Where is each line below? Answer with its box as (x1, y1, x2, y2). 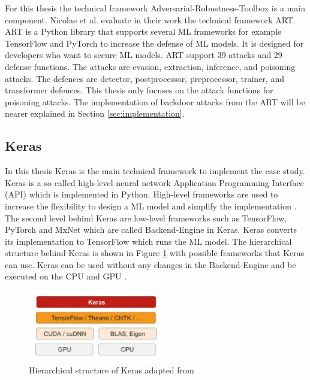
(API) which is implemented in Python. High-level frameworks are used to (5, 188, 278, 200)
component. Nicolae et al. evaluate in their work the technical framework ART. (5, 13, 296, 26)
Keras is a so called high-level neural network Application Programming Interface (5, 176, 304, 189)
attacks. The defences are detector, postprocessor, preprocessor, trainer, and (5, 72, 284, 84)
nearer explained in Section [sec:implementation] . (5, 107, 185, 120)
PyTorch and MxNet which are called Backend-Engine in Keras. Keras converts (5, 223, 297, 236)
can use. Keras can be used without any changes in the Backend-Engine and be (5, 258, 296, 270)
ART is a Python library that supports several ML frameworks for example (5, 25, 282, 38)
